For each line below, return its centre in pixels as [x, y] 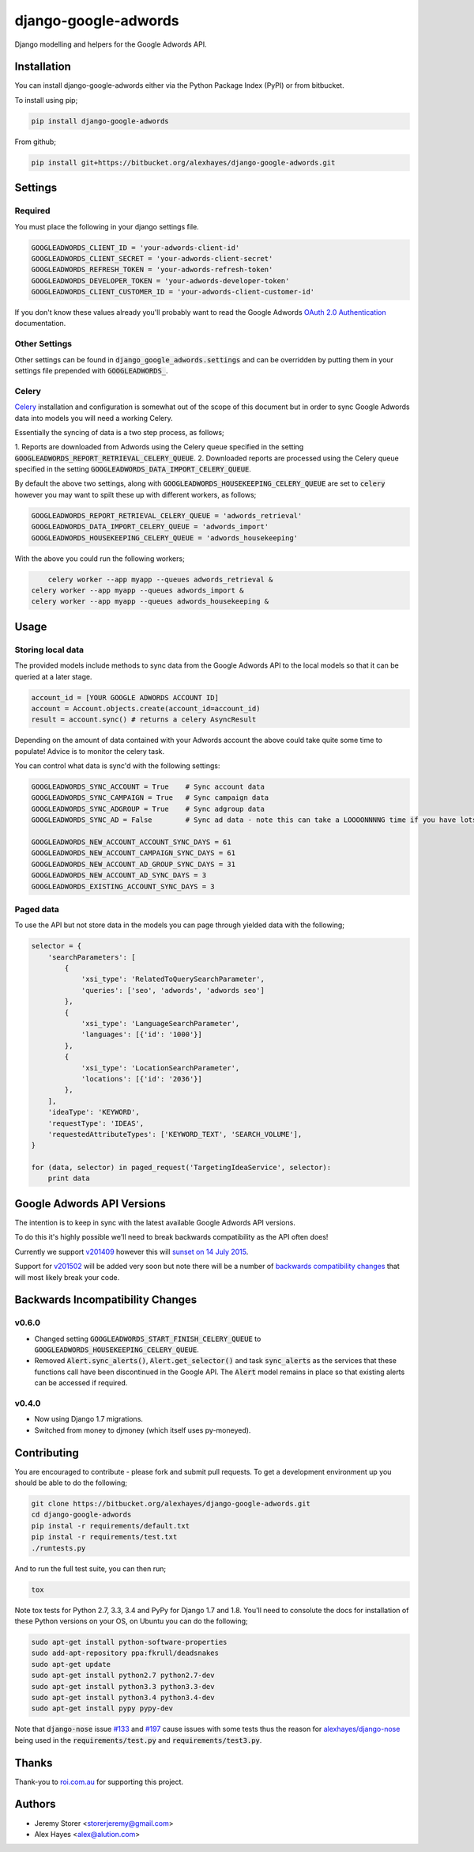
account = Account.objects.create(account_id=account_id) [146, 708]
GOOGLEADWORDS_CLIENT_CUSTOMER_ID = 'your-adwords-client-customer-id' [173, 292]
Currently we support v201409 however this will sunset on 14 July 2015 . [132, 1252]
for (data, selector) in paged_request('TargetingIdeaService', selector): [181, 1168]
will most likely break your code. [67, 1277]
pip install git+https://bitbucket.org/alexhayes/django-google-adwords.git [183, 163]
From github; [36, 142]
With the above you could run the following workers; [100, 559]
